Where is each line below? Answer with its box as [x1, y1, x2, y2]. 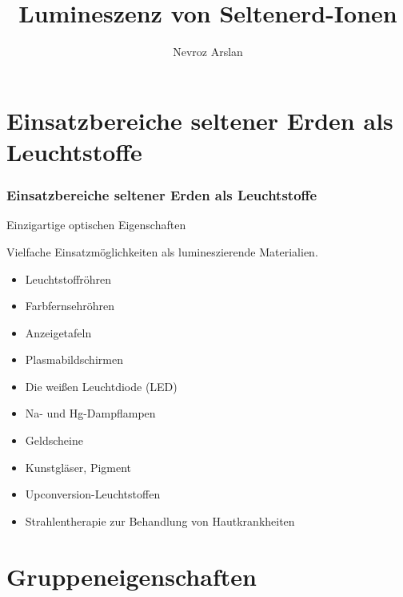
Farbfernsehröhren [25, 297, 115, 314]
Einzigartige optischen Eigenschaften [6, 216, 186, 233]
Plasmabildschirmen [25, 351, 123, 368]
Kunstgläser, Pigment [25, 458, 132, 475]
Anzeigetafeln [25, 324, 92, 341]
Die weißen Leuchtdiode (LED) [25, 377, 178, 394]
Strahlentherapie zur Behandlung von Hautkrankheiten [25, 512, 295, 529]
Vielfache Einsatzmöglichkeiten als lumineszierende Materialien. [6, 243, 318, 260]
